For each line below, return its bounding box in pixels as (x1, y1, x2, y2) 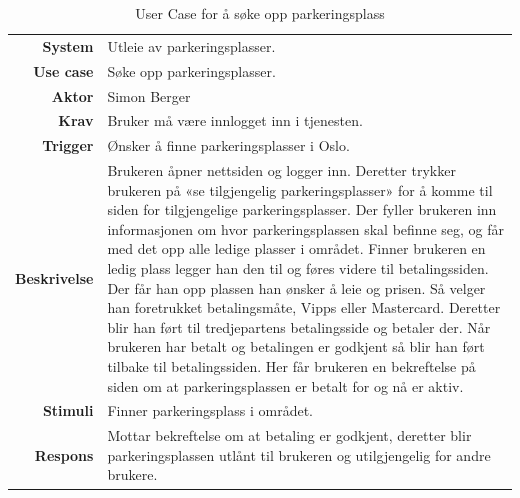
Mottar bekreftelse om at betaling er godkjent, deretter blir (107, 425, 472, 446)
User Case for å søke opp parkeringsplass (135, 3, 385, 23)
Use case (33, 60, 94, 81)
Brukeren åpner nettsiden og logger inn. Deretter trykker (107, 160, 456, 181)
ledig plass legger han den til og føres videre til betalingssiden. (107, 258, 489, 279)
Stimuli (42, 400, 94, 421)
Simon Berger (107, 85, 191, 106)
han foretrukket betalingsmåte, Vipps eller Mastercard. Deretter (107, 297, 501, 318)
